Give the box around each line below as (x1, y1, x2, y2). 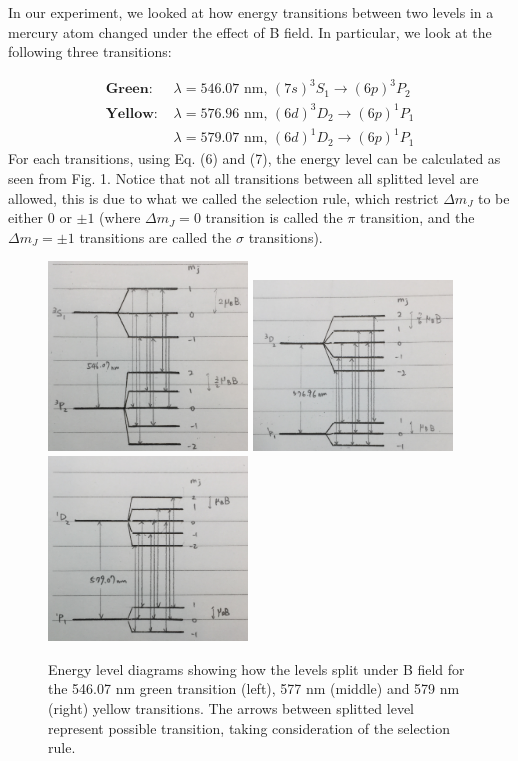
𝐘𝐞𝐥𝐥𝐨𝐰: (105, 106, 158, 121)
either (8, 207, 44, 228)
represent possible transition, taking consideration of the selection (48, 717, 450, 738)
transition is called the (205, 207, 343, 228)
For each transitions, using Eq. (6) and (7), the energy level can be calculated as (8, 148, 501, 169)
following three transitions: (8, 41, 172, 62)
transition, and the (359, 207, 475, 228)
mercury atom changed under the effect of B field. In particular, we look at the (8, 21, 492, 42)
